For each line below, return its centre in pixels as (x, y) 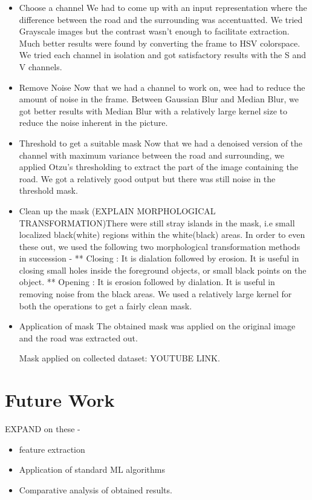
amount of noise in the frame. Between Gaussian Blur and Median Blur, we (159, 99)
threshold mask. (48, 190)
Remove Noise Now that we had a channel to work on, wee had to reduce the (162, 87)
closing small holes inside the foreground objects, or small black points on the (163, 270)
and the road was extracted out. (78, 337)
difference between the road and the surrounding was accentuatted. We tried (161, 19)
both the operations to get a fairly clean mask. (106, 305)
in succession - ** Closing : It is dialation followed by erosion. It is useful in (159, 258)
